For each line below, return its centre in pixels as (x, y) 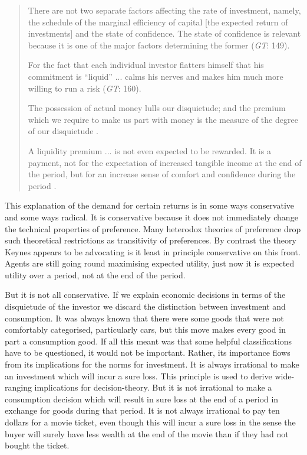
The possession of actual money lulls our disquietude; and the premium (157, 108)
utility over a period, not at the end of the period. (95, 274)
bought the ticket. (37, 445)
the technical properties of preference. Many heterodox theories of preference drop (153, 228)
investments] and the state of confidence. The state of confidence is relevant (164, 33)
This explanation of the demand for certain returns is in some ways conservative (150, 205)
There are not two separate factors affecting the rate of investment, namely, (164, 10)
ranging (18, 387)
